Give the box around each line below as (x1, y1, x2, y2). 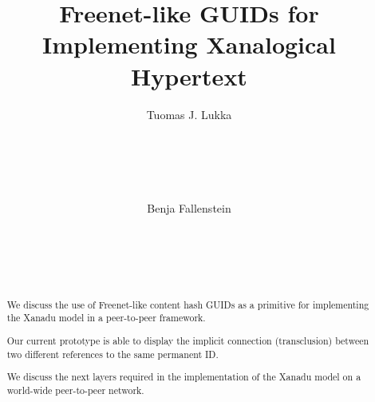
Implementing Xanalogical (42, 28, 336, 61)
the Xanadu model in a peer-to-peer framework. (6, 311, 206, 324)
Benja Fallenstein (147, 200, 231, 217)
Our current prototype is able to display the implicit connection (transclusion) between (6, 334, 369, 348)
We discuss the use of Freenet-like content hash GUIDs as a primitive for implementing (6, 297, 369, 311)
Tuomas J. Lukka (146, 105, 232, 122)
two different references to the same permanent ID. (6, 347, 219, 360)
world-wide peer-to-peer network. (6, 383, 144, 396)
